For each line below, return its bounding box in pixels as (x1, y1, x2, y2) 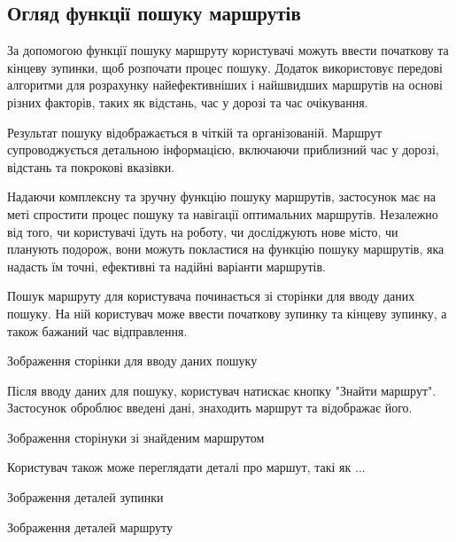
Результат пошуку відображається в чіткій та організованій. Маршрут (7, 122, 383, 141)
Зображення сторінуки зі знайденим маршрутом (7, 428, 265, 446)
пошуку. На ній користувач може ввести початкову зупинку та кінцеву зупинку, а (7, 303, 447, 322)
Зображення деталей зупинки (7, 488, 164, 507)
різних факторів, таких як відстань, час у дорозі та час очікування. (7, 92, 368, 111)
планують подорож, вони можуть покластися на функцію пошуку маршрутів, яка (7, 240, 444, 258)
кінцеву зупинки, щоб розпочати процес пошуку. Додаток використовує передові (7, 58, 443, 76)
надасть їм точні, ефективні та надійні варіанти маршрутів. (7, 256, 326, 275)
